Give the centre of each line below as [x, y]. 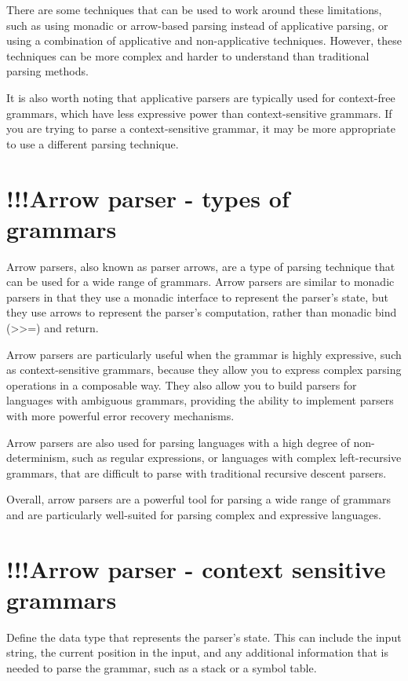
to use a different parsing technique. [93, 143]
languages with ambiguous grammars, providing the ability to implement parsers [200, 400]
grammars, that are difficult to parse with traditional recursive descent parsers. [197, 472]
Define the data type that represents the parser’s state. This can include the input [204, 637]
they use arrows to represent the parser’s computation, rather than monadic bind [202, 312]
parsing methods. [47, 71]
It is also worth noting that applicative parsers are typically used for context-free [201, 97]
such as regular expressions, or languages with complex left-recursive [237, 458]
